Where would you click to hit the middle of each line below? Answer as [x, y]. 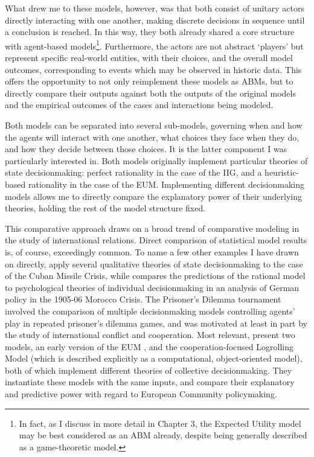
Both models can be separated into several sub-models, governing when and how [154, 125]
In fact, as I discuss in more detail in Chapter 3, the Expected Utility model [160, 423]
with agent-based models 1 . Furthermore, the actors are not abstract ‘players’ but [154, 45]
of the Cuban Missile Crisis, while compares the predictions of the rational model [155, 276]
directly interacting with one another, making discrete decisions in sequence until [155, 20]
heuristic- [282, 172]
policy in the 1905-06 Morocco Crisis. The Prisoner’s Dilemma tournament [143, 299]
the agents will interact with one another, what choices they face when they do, [152, 137]
